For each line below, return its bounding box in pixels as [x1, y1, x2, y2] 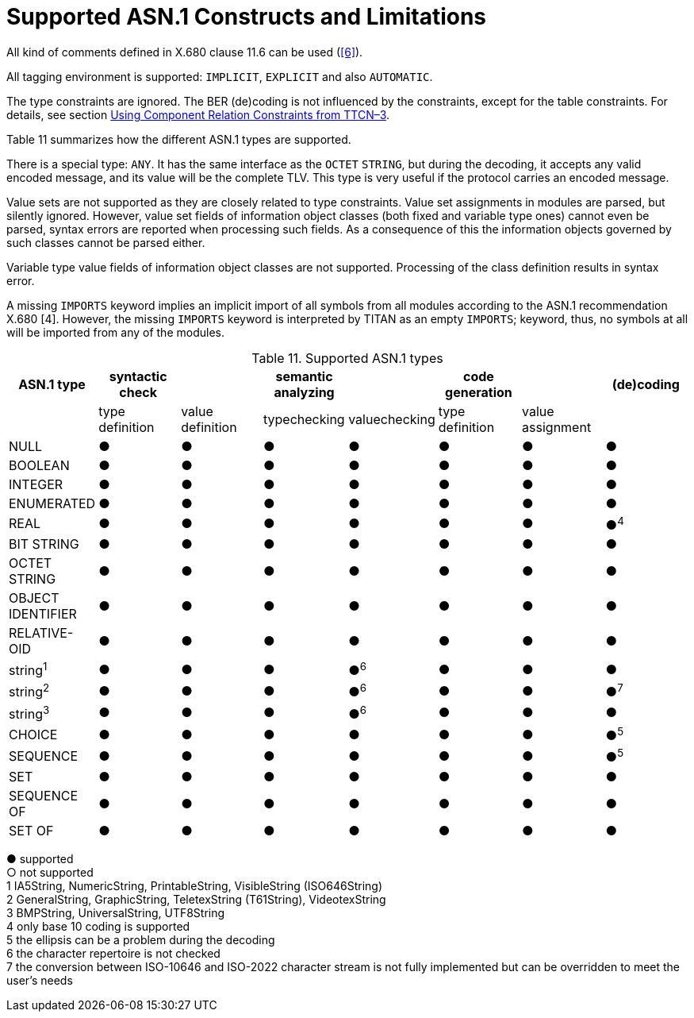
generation [445, 384, 512, 400]
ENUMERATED [9, 495, 96, 511]
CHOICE [9, 726, 58, 742]
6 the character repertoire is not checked [6, 946, 220, 960]
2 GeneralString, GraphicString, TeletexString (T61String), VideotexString [6, 892, 386, 906]
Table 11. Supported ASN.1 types [251, 349, 443, 366]
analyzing [274, 384, 335, 400]
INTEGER [9, 476, 63, 492]
